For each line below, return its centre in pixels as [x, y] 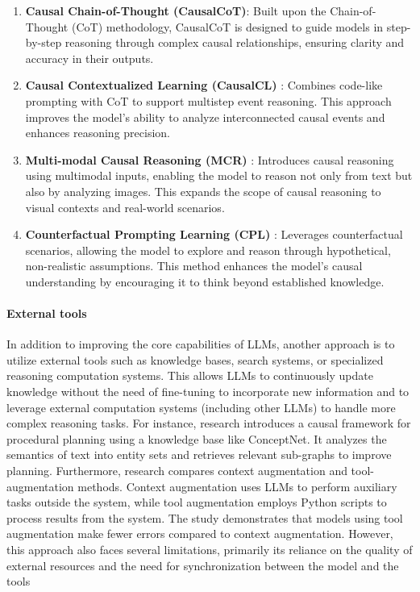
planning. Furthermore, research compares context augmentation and [177, 471]
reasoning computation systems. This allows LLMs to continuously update [190, 375]
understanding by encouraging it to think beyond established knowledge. [205, 281]
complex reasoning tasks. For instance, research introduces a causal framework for [209, 423]
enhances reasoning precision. [98, 133]
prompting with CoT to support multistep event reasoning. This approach [208, 100]
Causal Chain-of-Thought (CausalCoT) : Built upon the [176, 10]
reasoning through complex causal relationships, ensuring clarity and [235, 42]
